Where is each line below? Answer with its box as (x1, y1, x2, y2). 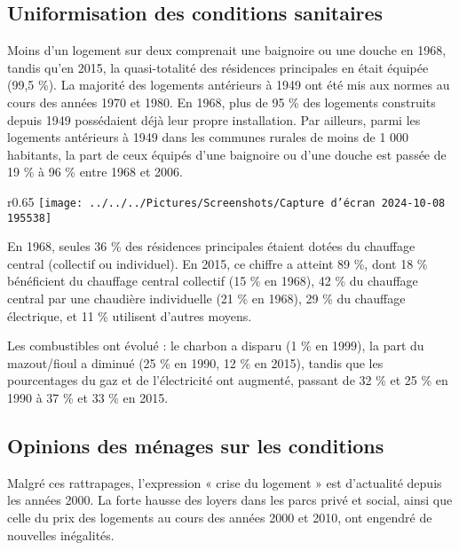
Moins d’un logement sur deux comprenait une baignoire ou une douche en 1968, (7, 41, 447, 59)
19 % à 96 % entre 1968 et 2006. (7, 162, 183, 181)
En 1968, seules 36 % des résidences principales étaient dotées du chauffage (7, 237, 415, 255)
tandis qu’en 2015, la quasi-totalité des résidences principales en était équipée (7, 58, 429, 76)
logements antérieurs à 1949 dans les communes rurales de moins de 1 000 (7, 128, 409, 146)
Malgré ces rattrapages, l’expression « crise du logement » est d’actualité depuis (7, 473, 442, 491)
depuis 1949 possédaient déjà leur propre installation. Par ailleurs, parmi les (7, 110, 421, 129)
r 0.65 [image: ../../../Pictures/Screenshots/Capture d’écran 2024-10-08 (7, 192, 446, 210)
